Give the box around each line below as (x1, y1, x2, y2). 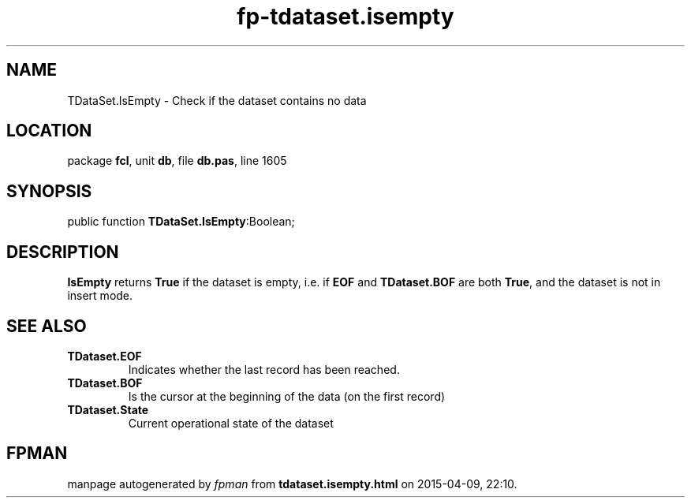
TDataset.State (67, 402, 149, 416)
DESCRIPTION (6, 241, 119, 262)
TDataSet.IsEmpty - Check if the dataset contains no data (67, 93, 367, 107)
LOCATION (6, 121, 92, 141)
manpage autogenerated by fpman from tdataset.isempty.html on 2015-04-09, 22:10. (67, 476, 517, 491)
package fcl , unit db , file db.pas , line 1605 (67, 154, 287, 168)
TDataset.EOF (67, 349, 142, 363)
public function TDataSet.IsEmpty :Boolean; (67, 215, 295, 229)
